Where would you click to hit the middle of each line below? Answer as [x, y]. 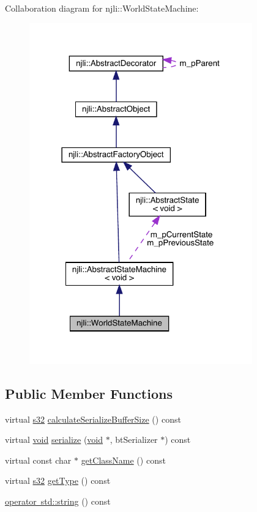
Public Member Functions [89, 393]
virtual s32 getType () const [58, 480]
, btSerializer [134, 440]
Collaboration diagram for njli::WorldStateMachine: [102, 8]
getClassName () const [123, 460]
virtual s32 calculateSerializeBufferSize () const [93, 419]
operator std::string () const [58, 501]
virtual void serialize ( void [54, 440]
